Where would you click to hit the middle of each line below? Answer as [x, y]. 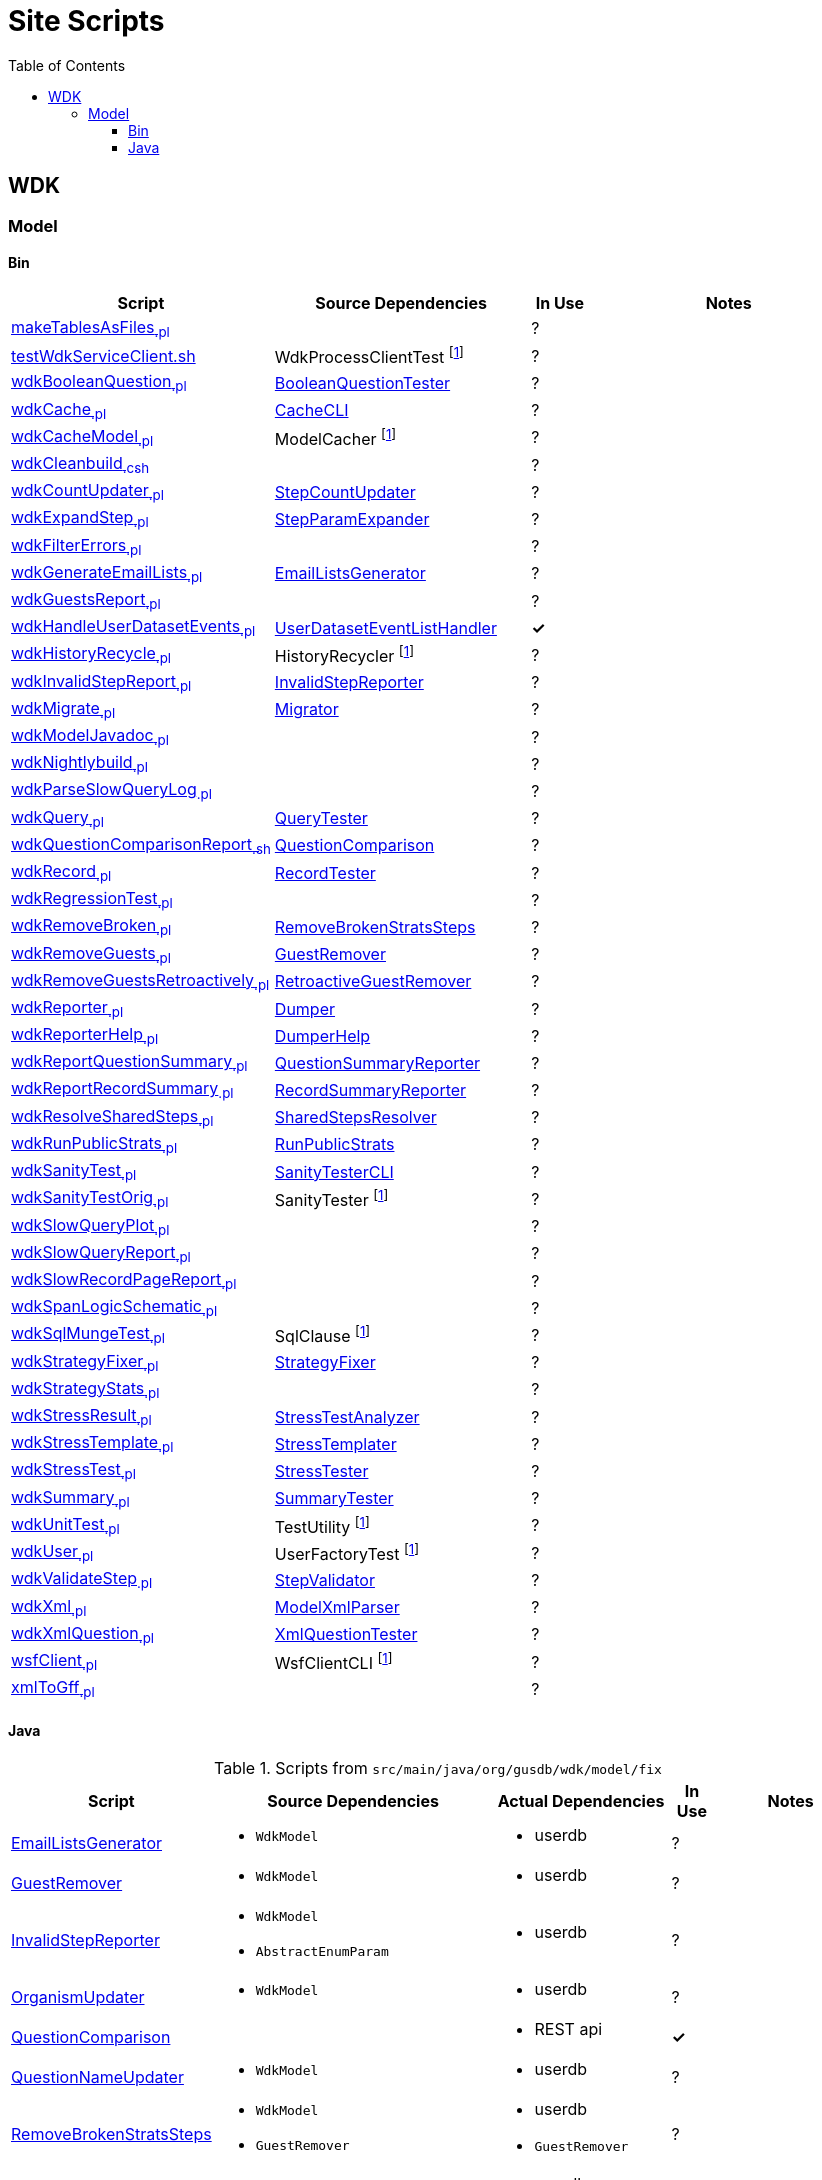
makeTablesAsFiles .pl [90, 328]
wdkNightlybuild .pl [79, 764]
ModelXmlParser [337, 1607]
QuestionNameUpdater [97, 2076]
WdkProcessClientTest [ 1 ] [369, 356]
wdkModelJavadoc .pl [90, 737]
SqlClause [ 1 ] [322, 1335]
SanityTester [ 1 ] [331, 1199]
